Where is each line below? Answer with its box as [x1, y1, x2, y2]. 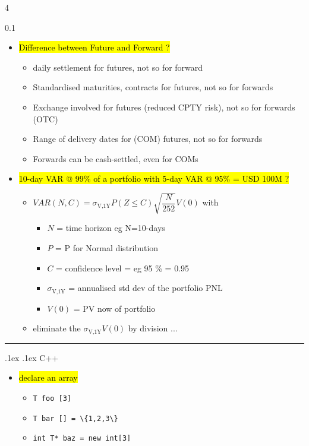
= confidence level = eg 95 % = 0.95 [56, 261, 190, 274]
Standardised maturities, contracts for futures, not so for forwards [33, 81, 273, 93]
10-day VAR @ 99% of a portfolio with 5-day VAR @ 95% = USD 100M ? [18, 172, 289, 185]
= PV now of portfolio [73, 302, 156, 314]
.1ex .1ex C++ [5, 351, 59, 363]
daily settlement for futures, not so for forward [33, 61, 203, 73]
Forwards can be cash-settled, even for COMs [33, 152, 198, 165]
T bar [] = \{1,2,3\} [33, 414, 118, 423]
